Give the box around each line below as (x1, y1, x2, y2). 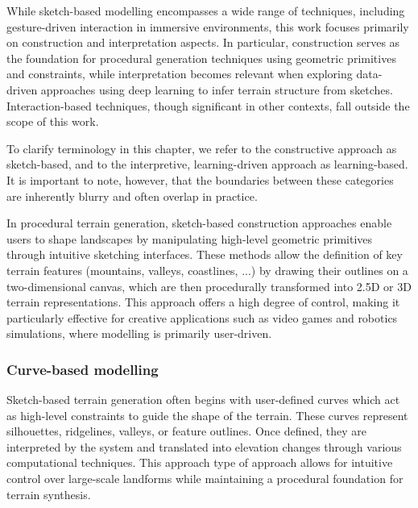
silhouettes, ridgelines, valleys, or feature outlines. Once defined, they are (6, 423, 366, 439)
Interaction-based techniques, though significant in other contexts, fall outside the (6, 97, 410, 114)
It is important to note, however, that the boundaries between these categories (6, 171, 394, 188)
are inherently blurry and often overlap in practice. (6, 187, 258, 204)
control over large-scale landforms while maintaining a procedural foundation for (6, 470, 404, 487)
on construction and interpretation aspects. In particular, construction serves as (6, 34, 400, 51)
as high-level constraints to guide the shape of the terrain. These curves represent (6, 406, 408, 423)
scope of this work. (6, 113, 99, 130)
